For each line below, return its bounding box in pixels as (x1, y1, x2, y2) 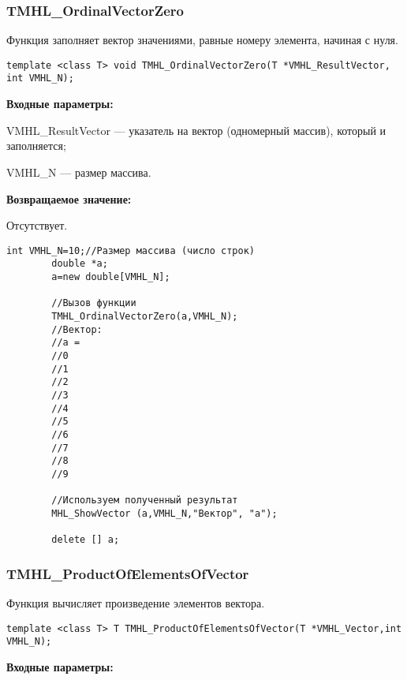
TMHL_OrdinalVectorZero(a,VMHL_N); (51, 310, 238, 322)
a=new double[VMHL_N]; (51, 271, 170, 282)
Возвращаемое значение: (6, 190, 132, 207)
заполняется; (6, 137, 66, 154)
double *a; (51, 258, 108, 270)
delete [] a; (51, 534, 120, 546)
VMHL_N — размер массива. (6, 163, 151, 180)
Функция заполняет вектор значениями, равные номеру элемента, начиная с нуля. (6, 32, 398, 48)
